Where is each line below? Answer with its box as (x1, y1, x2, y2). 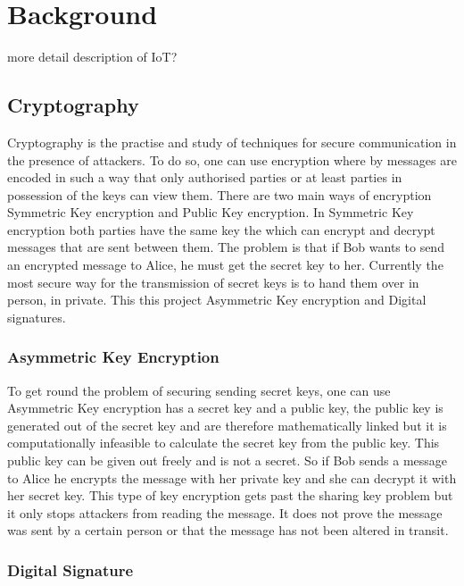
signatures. (7, 307, 66, 326)
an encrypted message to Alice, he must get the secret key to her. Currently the (7, 255, 443, 274)
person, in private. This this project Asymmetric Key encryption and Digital (7, 290, 427, 309)
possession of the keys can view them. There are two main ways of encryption (7, 185, 432, 204)
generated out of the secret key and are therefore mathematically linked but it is (7, 415, 447, 434)
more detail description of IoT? (7, 47, 178, 66)
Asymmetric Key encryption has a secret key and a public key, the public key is (7, 398, 443, 417)
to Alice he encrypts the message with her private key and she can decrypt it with (7, 468, 457, 487)
